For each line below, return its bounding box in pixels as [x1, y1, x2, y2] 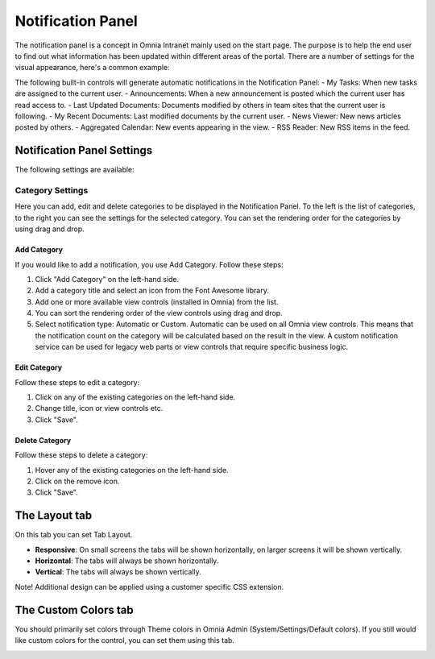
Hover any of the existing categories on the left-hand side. [35, 465, 229, 475]
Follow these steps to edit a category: [14, 377, 140, 387]
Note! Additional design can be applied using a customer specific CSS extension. [14, 582, 284, 591]
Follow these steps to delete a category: [14, 450, 148, 460]
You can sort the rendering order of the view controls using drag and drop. [35, 309, 283, 318]
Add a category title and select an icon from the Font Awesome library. [35, 286, 269, 296]
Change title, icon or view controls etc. [35, 404, 164, 413]
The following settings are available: [14, 165, 135, 175]
